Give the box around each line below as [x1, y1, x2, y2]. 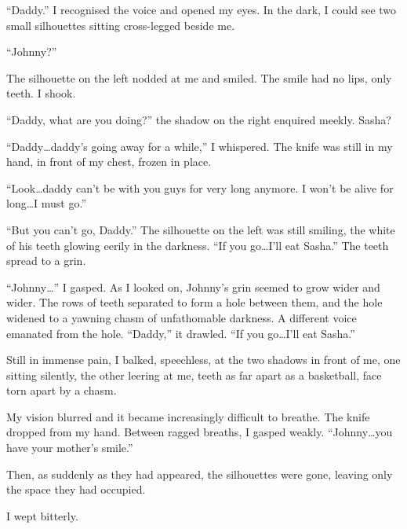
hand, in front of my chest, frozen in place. [6, 153, 212, 170]
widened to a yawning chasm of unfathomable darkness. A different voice [6, 309, 357, 325]
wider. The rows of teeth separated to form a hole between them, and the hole [6, 294, 383, 310]
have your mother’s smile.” [6, 439, 133, 456]
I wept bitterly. [6, 507, 78, 523]
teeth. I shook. [6, 85, 76, 101]
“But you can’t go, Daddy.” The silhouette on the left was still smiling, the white [6, 221, 395, 237]
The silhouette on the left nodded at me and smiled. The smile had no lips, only [6, 69, 392, 86]
